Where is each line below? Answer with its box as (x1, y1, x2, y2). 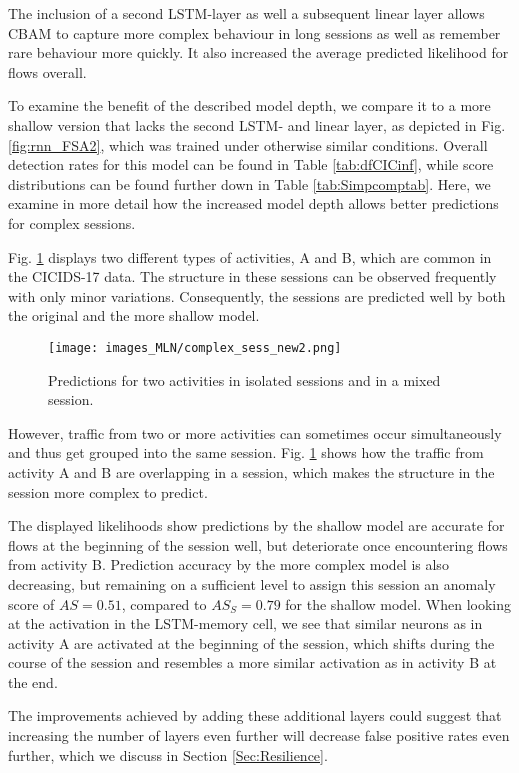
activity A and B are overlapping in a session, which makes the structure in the (8, 461, 495, 482)
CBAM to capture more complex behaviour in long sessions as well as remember (8, 22, 501, 43)
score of (8, 593, 55, 614)
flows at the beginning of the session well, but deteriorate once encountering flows (8, 534, 508, 555)
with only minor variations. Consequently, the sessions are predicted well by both (8, 285, 506, 306)
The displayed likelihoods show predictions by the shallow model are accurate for (8, 515, 505, 536)
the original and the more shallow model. (8, 305, 260, 326)
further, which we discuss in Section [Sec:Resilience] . (8, 744, 328, 765)
